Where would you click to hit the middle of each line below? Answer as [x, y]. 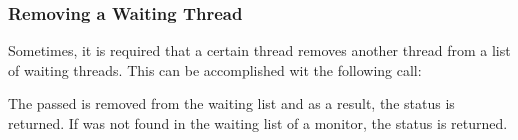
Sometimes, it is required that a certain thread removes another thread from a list [259, 50]
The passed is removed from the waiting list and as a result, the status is [231, 103]
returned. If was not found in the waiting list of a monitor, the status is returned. [258, 123]
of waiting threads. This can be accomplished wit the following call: [215, 69]
